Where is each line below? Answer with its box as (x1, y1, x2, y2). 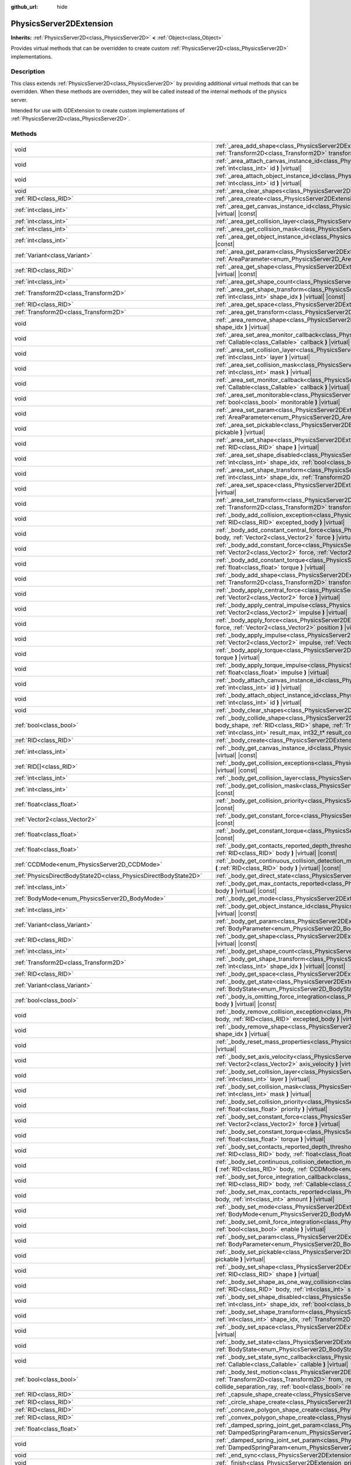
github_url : (11, 4, 38, 10)
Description (11, 67, 45, 76)
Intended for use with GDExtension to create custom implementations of (11, 107, 185, 114)
